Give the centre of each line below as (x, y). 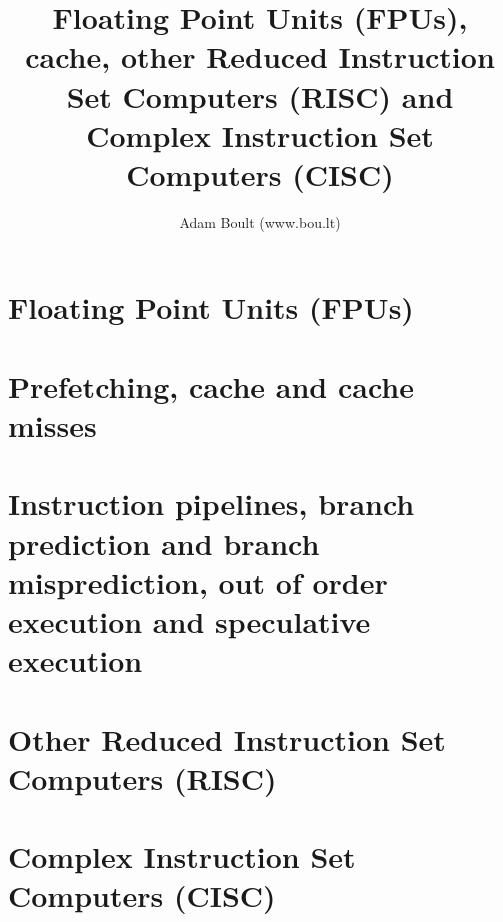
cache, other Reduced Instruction (260, 56)
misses (52, 425)
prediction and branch (164, 542)
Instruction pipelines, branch (211, 503)
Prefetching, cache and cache (211, 385)
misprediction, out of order (198, 581)
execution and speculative (189, 620)
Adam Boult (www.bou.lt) (260, 221)
